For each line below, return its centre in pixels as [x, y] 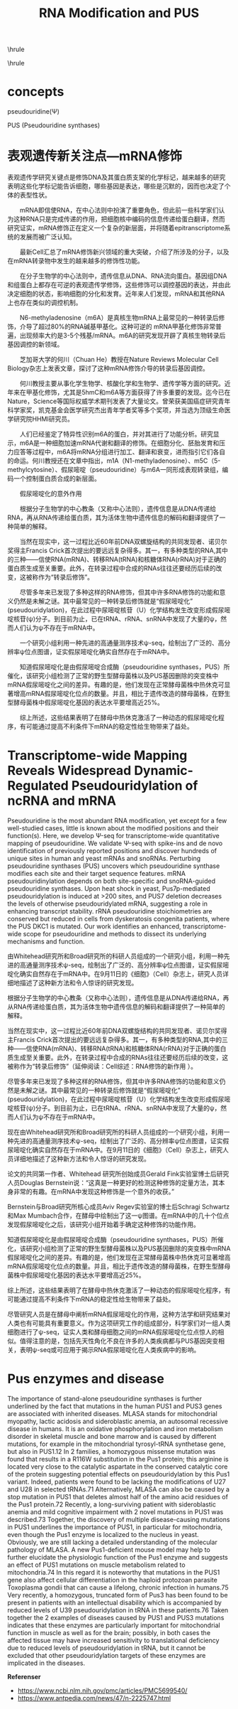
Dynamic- [164, 771]
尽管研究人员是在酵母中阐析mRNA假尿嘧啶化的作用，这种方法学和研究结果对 [119, 1314]
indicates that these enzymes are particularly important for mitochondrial [114, 1625]
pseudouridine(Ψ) [34, 112]
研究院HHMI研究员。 [44, 419]
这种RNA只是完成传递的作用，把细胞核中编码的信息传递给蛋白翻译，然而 [119, 219]
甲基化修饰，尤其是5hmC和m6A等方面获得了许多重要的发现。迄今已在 [128, 392]
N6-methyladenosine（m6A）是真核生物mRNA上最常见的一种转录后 [119, 318]
